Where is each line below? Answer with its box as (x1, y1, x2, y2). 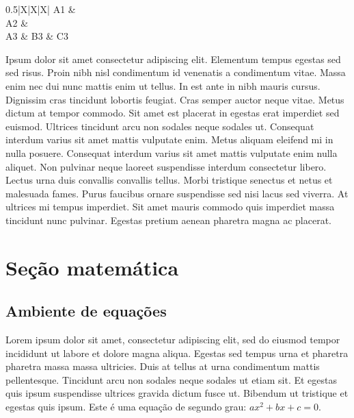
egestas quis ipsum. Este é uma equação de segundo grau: (5, 399, 247, 414)
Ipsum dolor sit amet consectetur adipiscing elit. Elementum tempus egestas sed (5, 51, 341, 66)
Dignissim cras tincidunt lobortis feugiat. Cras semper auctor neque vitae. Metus (5, 92, 344, 106)
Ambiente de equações (5, 300, 167, 321)
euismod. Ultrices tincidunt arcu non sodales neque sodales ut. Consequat (5, 119, 314, 133)
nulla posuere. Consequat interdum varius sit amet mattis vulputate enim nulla (5, 145, 338, 160)
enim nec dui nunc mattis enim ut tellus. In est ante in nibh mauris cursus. (5, 78, 321, 93)
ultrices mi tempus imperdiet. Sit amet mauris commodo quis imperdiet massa (5, 199, 335, 214)
